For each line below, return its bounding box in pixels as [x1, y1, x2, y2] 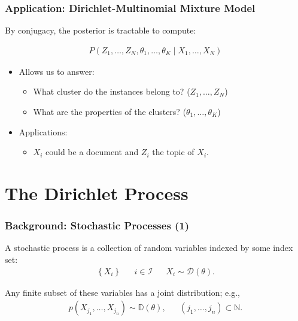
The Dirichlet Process [5, 181, 188, 205]
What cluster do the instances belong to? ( [33, 85, 190, 98]
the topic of [152, 146, 194, 158]
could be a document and [45, 146, 139, 158]
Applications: [19, 125, 68, 138]
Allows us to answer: [19, 65, 95, 77]
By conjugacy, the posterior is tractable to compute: [5, 24, 196, 37]
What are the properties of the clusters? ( [33, 105, 187, 118]
